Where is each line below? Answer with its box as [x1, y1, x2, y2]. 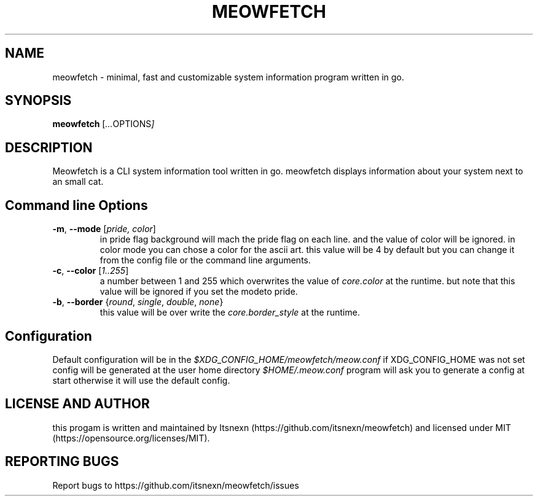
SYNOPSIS [5, 93, 72, 109]
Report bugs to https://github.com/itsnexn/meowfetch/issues [52, 480, 299, 491]
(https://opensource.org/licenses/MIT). [52, 432, 210, 443]
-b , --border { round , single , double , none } [52, 297, 224, 308]
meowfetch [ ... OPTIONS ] [52, 118, 155, 130]
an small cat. [52, 176, 104, 187]
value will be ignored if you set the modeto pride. [99, 286, 298, 297]
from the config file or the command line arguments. [99, 255, 311, 266]
